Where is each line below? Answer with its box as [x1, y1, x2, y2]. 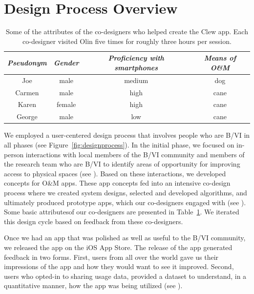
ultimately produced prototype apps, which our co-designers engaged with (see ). [4, 197, 246, 207]
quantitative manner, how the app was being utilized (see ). [4, 280, 183, 291]
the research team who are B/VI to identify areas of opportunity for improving [4, 159, 240, 169]
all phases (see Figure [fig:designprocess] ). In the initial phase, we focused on [4, 139, 234, 149]
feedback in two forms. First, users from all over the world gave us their [4, 252, 219, 262]
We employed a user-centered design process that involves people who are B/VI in [4, 130, 250, 140]
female [56, 99, 76, 109]
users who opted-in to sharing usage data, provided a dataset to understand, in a [4, 271, 247, 281]
